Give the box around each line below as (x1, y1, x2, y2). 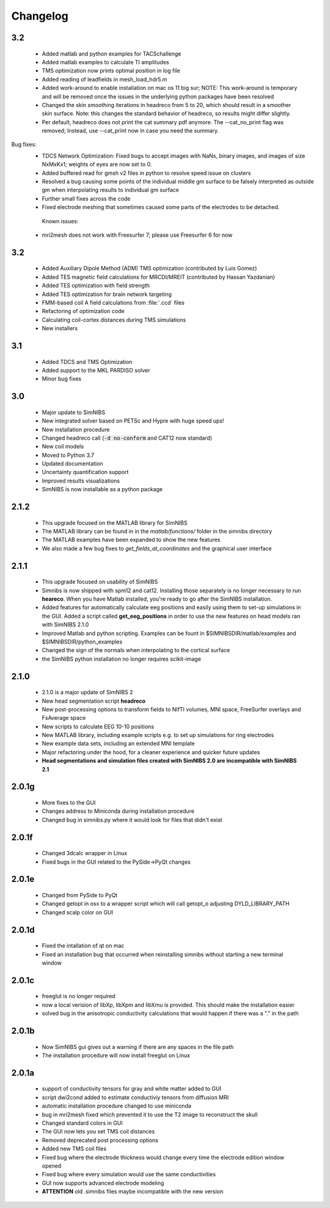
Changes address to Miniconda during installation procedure (42, 807, 195, 815)
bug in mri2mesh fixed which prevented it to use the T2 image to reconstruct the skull (42, 1111, 258, 1118)
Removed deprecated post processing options (42, 1136, 159, 1144)
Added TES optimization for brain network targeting (42, 291, 172, 298)
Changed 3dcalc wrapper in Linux (42, 850, 128, 857)
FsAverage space (42, 714, 86, 722)
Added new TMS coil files (42, 1145, 107, 1152)
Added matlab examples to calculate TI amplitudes (42, 58, 169, 65)
